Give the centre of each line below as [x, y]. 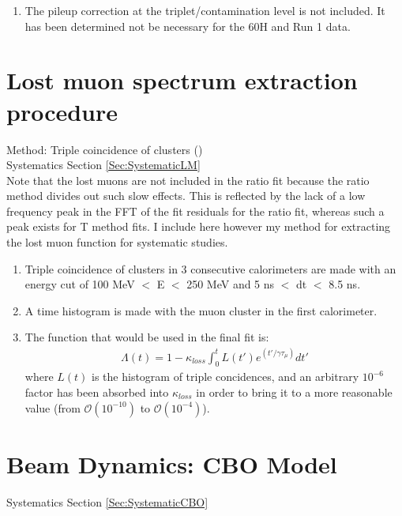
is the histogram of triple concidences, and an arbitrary [225, 377]
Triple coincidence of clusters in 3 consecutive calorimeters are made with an [210, 268]
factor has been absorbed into [97, 392]
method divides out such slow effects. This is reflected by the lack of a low [186, 196]
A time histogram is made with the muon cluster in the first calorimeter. [201, 310]
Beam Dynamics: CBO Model [172, 463]
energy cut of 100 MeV [80, 284]
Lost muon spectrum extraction [182, 80]
